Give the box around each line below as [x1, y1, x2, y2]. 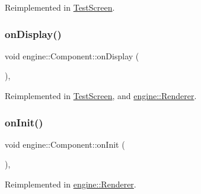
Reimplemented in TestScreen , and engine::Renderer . [5, 90, 197, 101]
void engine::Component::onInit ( [5, 138, 125, 150]
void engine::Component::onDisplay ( [5, 49, 139, 62]
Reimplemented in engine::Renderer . [5, 178, 136, 190]
